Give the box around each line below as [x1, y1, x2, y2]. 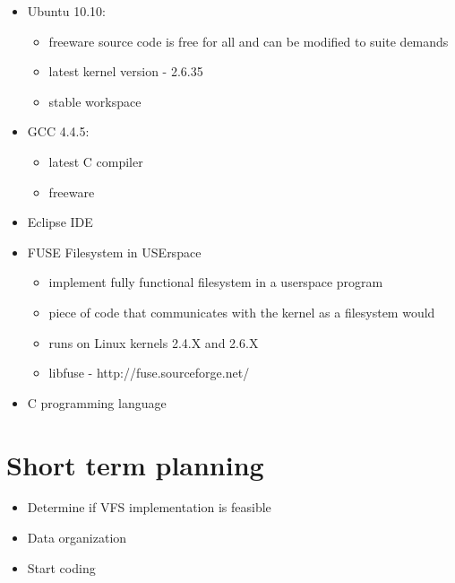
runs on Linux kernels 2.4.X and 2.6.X [48, 333, 259, 352]
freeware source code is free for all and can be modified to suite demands [48, 31, 449, 50]
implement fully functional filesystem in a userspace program [48, 273, 383, 291]
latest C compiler [48, 152, 143, 170]
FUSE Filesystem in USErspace [27, 242, 202, 261]
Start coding [27, 558, 96, 577]
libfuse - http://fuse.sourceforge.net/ [48, 363, 250, 382]
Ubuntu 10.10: [27, 2, 106, 20]
